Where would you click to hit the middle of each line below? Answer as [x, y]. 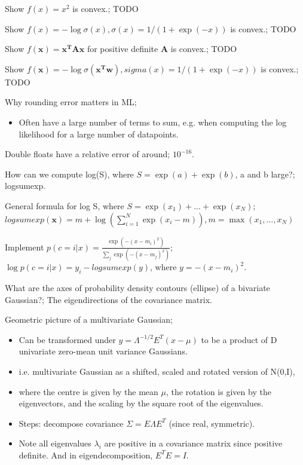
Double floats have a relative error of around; [88, 154]
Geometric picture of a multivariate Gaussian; [89, 319]
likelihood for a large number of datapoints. [99, 134]
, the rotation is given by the [218, 391]
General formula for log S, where [65, 205]
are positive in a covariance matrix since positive [193, 443]
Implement [25, 247]
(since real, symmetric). [212, 423]
